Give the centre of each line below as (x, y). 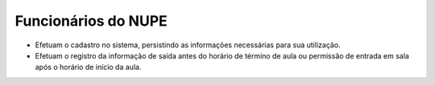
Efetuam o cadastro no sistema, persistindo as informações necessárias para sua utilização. (188, 45)
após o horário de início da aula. (88, 67)
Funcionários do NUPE (91, 21)
